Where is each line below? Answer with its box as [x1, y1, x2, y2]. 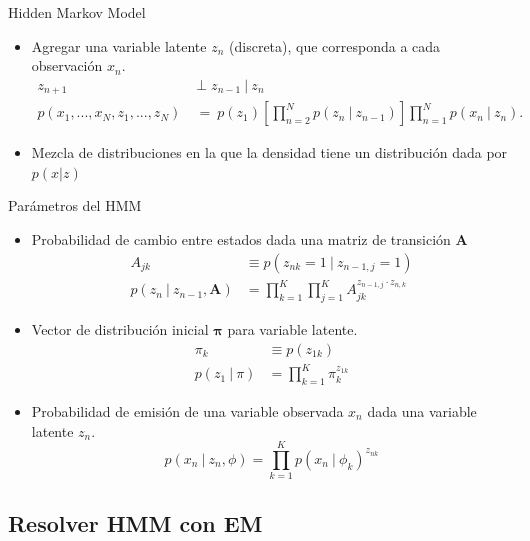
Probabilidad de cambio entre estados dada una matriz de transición [31, 229, 451, 250]
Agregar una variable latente [31, 35, 207, 56]
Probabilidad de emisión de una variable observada [31, 400, 344, 421]
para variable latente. [227, 319, 358, 340]
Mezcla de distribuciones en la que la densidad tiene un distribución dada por [31, 142, 508, 163]
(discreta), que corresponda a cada [229, 35, 441, 56]
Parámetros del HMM [8, 195, 142, 216]
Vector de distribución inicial [31, 319, 209, 340]
